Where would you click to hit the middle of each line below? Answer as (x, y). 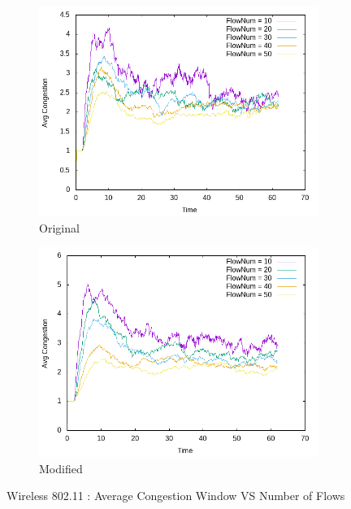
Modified (61, 468)
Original (59, 227)
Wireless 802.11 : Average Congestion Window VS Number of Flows (176, 496)
